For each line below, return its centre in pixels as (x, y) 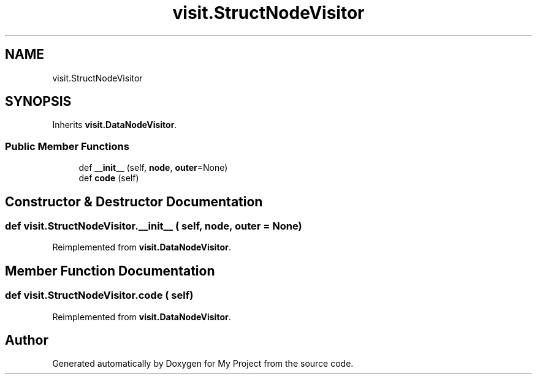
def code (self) (109, 178)
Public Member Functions (67, 146)
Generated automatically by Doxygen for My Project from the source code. (203, 364)
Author (27, 340)
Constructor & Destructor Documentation (134, 201)
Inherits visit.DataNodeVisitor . (115, 125)
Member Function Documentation (110, 271)
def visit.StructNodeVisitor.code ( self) (99, 295)
